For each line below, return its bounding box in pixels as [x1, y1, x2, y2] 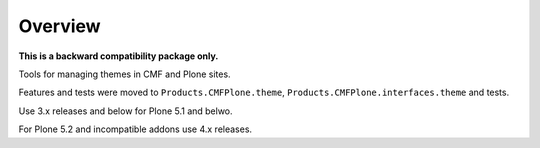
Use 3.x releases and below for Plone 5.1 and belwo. [18, 105, 234, 117]
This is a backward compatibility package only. [18, 50, 219, 62]
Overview [18, 15, 101, 37]
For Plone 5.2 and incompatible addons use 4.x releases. [18, 123, 253, 135]
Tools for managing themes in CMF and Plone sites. [18, 68, 231, 80]
